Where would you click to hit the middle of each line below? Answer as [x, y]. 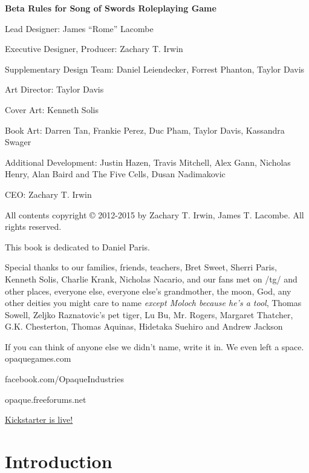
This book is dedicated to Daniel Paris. [77, 246]
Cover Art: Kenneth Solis [52, 109]
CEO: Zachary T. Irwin [48, 194]
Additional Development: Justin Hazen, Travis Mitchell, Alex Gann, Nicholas [148, 162]
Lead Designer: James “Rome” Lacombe [79, 28]
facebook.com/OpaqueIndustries [64, 379]
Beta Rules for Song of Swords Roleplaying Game [111, 8]
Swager [18, 142]
